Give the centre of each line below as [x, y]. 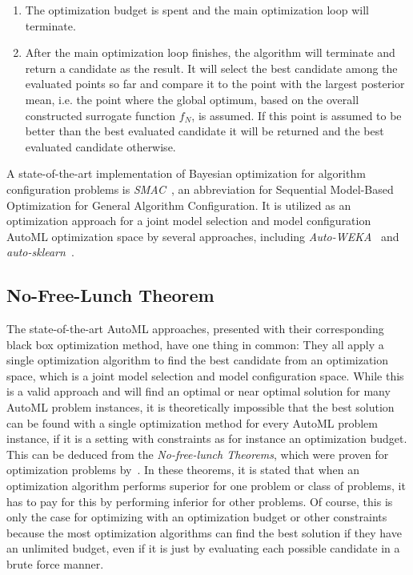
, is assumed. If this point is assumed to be [297, 115]
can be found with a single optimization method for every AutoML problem [192, 422]
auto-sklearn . [40, 252]
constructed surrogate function [100, 115]
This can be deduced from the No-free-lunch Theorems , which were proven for [198, 454]
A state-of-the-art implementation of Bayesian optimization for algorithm [186, 173]
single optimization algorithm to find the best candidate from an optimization [198, 360]
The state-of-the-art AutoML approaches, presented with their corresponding [195, 329]
